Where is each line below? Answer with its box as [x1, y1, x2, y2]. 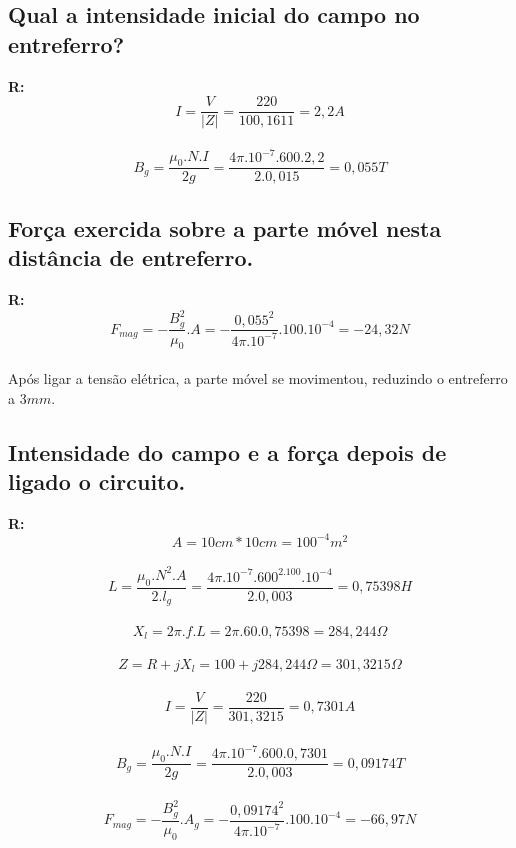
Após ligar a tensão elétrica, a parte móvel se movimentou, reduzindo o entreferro [8, 367, 508, 388]
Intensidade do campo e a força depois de [8, 436, 447, 467]
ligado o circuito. [8, 465, 186, 496]
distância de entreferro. [8, 242, 254, 273]
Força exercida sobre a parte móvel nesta [8, 212, 442, 243]
